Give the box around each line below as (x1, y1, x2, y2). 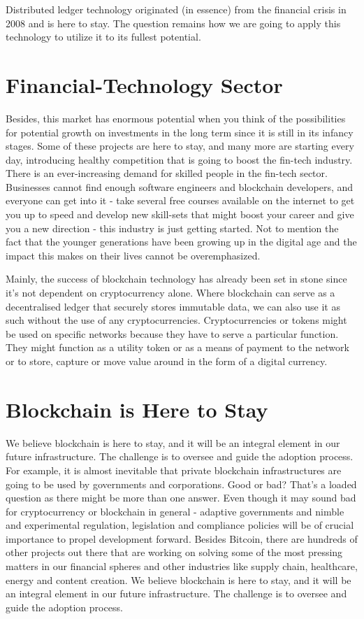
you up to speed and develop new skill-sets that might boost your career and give (6, 207, 354, 222)
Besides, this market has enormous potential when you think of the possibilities (6, 111, 346, 125)
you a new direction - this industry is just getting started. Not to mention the (6, 220, 339, 235)
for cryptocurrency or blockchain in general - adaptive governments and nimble (6, 504, 344, 518)
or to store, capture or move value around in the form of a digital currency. (6, 354, 328, 368)
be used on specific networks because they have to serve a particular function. (6, 326, 339, 341)
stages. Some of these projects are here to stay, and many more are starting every (6, 138, 354, 153)
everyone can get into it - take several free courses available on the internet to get (6, 193, 355, 208)
